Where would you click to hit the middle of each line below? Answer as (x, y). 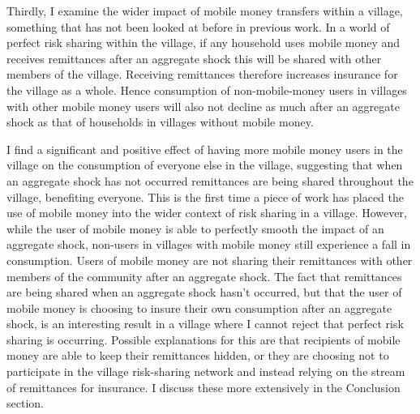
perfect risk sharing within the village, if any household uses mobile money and (204, 43)
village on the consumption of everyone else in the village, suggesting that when (205, 165)
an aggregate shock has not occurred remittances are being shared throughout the (210, 180)
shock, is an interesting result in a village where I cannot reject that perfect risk (205, 324)
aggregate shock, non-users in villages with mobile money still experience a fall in (209, 244)
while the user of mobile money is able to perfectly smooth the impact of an (195, 228)
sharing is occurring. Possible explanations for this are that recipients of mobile (204, 339)
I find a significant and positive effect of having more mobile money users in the (205, 149)
